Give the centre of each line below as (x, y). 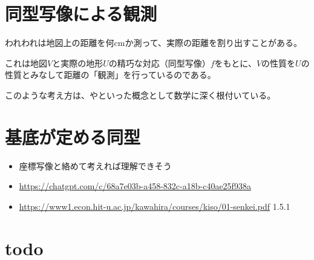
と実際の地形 (78, 63)
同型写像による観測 (81, 14)
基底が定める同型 (73, 136)
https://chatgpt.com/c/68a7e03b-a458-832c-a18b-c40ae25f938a (135, 186)
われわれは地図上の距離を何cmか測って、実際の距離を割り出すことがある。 (154, 43)
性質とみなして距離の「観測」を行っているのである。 (110, 75)
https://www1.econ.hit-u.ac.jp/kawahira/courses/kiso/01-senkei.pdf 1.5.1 (155, 206)
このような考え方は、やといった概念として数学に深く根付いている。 (140, 95)
